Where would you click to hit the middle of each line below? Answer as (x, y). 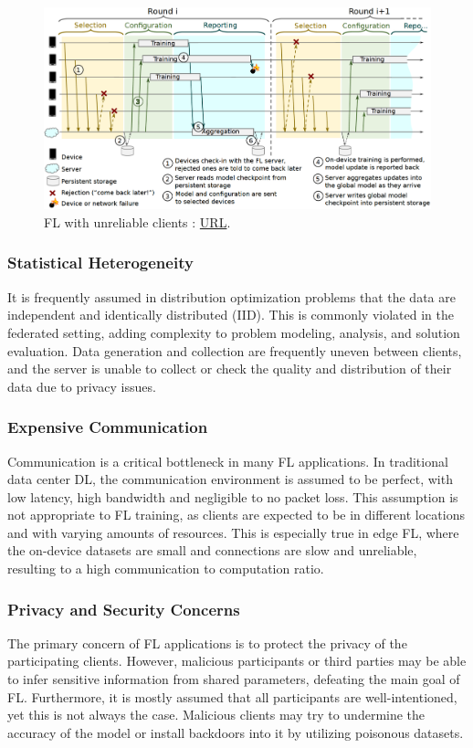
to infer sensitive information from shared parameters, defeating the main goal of (234, 679)
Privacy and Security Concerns (124, 609)
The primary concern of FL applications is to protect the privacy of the (207, 643)
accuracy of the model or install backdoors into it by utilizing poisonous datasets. (236, 732)
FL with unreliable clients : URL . (137, 221)
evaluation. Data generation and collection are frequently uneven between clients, (235, 350)
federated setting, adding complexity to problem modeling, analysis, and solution (234, 332)
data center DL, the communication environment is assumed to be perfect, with (230, 479)
